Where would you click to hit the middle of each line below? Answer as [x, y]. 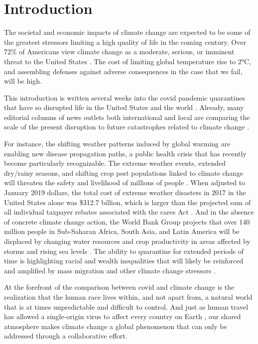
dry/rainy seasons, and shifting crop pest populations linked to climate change [124, 172]
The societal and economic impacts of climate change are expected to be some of [127, 32]
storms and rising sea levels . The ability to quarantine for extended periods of [124, 251]
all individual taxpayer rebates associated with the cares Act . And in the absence [129, 212]
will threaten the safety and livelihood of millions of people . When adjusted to [125, 182]
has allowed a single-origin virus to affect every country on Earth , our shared [123, 316]
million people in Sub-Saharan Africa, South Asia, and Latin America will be [122, 231]
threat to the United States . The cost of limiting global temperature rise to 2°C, [128, 61]
